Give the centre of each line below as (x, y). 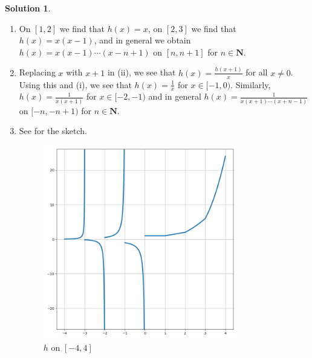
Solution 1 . (28, 8)
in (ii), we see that (141, 72)
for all (257, 72)
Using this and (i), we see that (75, 84)
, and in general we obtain (142, 40)
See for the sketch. (53, 131)
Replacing (37, 72)
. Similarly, (251, 84)
